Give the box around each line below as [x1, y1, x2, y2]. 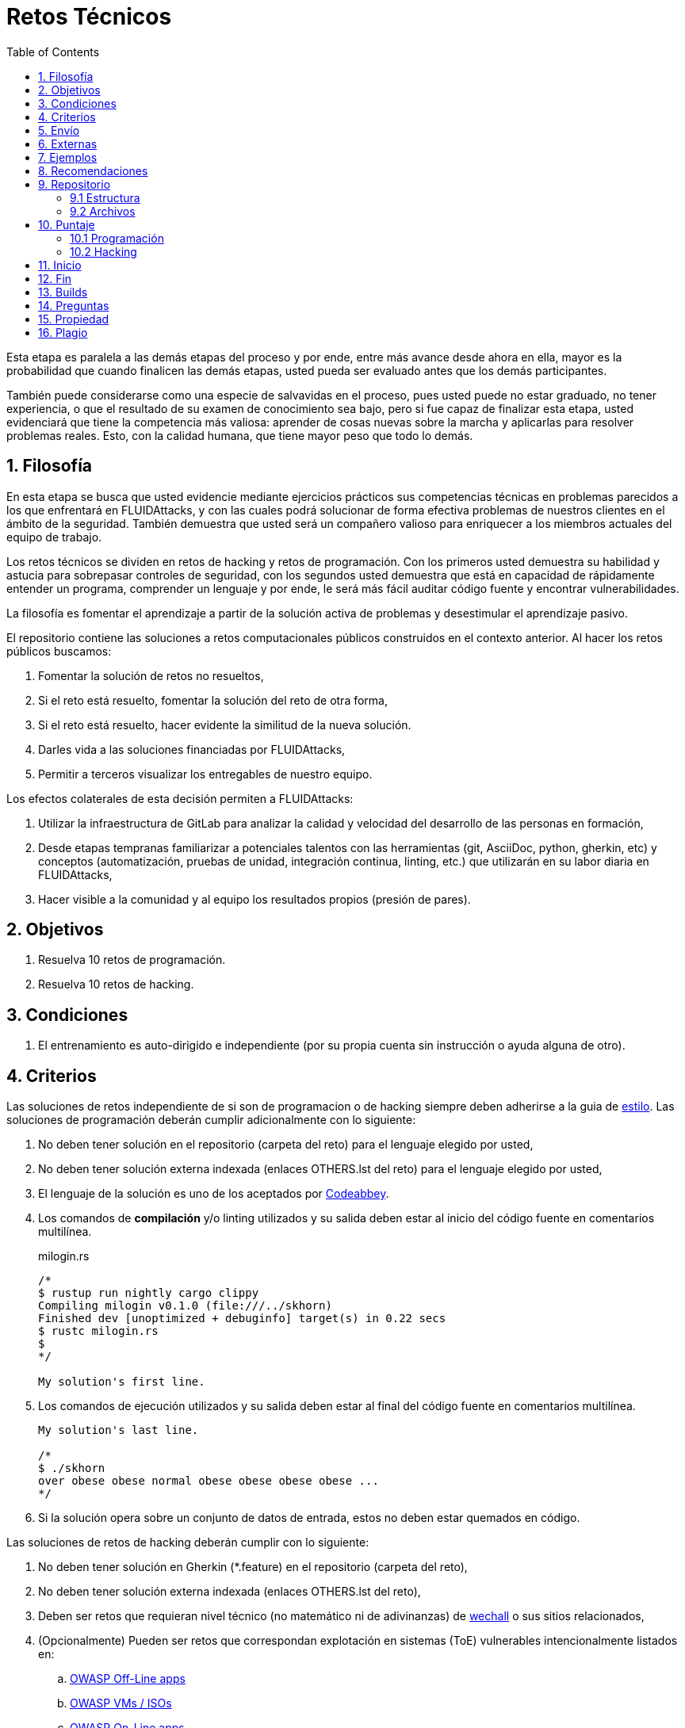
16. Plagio [38, 325, 88, 339]
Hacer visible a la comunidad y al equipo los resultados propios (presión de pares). [38, 892, 471, 906]
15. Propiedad [38, 312, 109, 326]
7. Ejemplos [38, 150, 98, 164]
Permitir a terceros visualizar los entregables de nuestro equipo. [38, 767, 373, 781]
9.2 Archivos [70, 204, 136, 218]
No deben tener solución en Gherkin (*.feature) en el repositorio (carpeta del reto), [38, 1560, 468, 1574]
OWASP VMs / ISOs [70, 1696, 172, 1711]
